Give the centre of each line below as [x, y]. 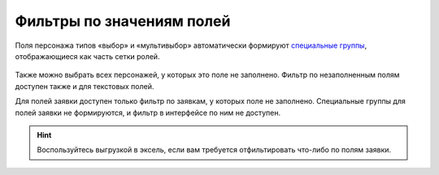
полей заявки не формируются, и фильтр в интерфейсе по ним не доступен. [148, 113]
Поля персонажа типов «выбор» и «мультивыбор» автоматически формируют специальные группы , [191, 45]
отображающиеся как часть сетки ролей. [87, 56]
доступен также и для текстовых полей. [85, 86]
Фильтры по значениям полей [123, 21]
